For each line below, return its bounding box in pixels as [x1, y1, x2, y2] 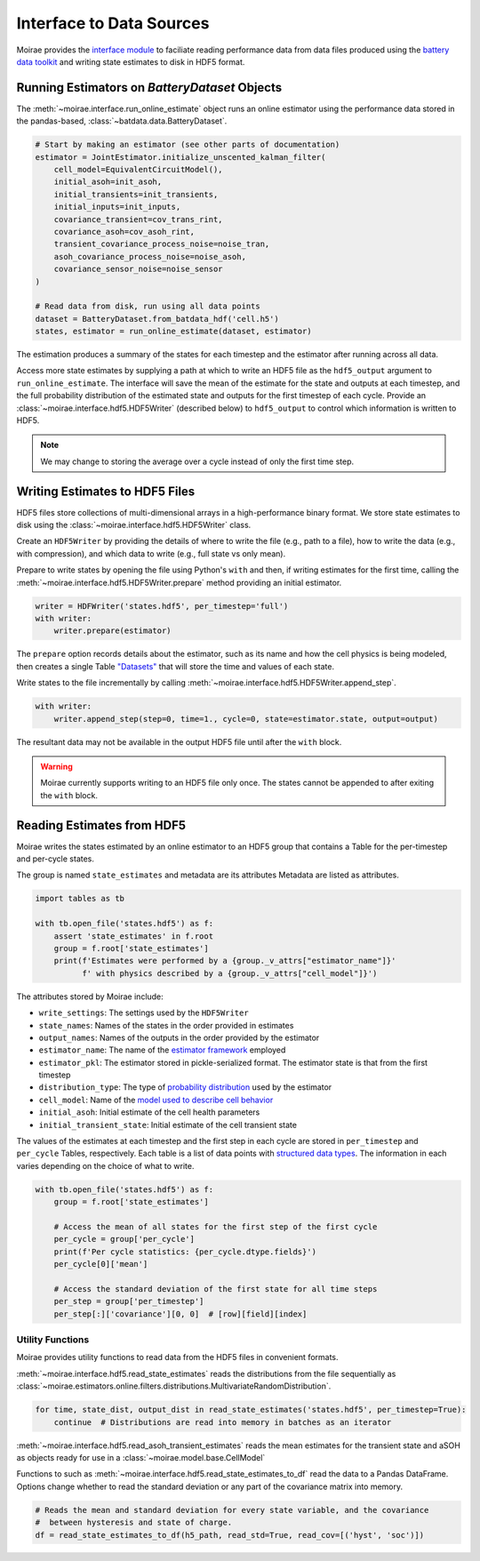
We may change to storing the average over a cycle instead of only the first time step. [40, 456, 355, 467]
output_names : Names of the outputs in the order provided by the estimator [38, 1032, 320, 1043]
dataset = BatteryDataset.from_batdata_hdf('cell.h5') [35, 314, 279, 324]
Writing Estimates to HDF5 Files [16, 484, 196, 499]
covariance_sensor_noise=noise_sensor [53, 264, 223, 275]
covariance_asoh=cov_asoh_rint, [53, 227, 196, 236]
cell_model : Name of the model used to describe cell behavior [38, 1094, 274, 1105]
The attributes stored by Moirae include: [16, 991, 164, 1002]
